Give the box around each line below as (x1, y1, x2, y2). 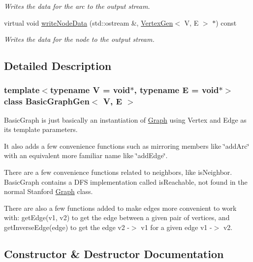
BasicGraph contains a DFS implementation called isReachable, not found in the (4, 176, 248, 187)
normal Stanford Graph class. (4, 186, 93, 196)
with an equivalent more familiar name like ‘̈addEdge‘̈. (4, 150, 168, 161)
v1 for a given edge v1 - (141, 222, 212, 232)
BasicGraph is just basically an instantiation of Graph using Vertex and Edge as (4, 114, 247, 125)
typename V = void (50, 84, 130, 96)
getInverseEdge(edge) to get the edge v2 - (4, 222, 129, 232)
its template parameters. (4, 124, 78, 134)
